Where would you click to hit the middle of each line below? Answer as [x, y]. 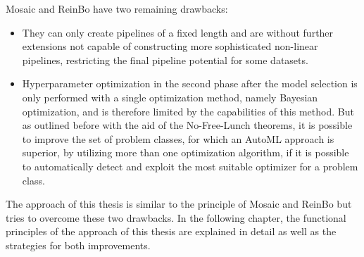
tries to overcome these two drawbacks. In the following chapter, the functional [176, 217]
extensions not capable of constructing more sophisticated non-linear [170, 46]
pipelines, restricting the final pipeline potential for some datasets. [165, 59]
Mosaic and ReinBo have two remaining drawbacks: [117, 8]
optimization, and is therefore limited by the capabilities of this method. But [188, 111]
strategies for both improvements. [78, 245]
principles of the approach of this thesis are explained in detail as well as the [171, 231]
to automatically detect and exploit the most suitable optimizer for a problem [190, 166]
